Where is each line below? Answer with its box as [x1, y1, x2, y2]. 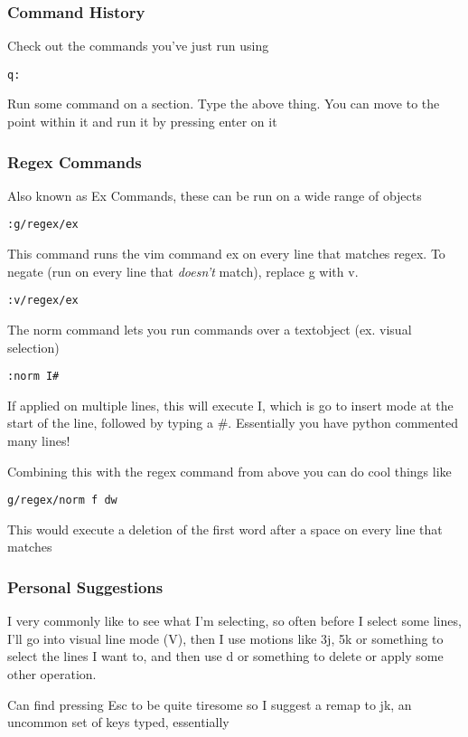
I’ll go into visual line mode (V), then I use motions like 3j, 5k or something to [7, 628, 444, 647]
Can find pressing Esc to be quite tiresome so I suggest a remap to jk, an [7, 694, 412, 713]
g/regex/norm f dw [7, 494, 117, 507]
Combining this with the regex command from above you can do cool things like [7, 461, 452, 480]
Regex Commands [7, 150, 142, 173]
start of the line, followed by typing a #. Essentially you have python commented [7, 413, 459, 432]
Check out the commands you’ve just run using [7, 36, 269, 55]
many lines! [7, 431, 70, 449]
